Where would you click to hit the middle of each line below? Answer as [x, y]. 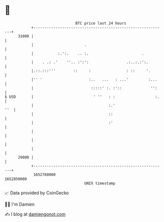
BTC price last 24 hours [101, 23]
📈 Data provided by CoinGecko [37, 193]
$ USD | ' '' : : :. [82, 97]
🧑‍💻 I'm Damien [20, 204]
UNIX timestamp [100, 183]
